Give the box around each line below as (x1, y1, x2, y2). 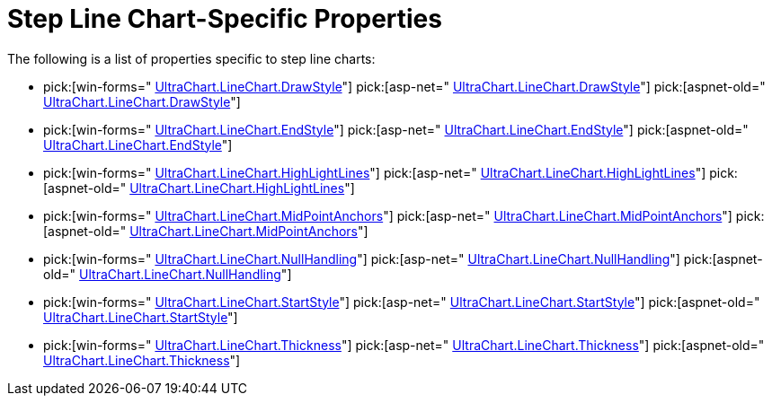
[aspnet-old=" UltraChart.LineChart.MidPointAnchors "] (43, 223, 368, 239)
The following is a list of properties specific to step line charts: (7, 50, 376, 66)
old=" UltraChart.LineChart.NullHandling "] (43, 266, 292, 282)
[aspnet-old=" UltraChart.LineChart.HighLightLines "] (43, 180, 355, 196)
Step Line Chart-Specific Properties (7, 4, 442, 34)
